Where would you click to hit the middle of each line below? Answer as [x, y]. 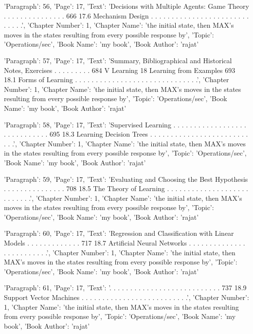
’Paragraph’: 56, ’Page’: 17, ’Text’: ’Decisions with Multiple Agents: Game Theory [126, 6]
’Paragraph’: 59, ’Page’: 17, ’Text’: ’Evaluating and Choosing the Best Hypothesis [126, 179]
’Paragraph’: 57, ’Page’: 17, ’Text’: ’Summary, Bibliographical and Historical [118, 60]
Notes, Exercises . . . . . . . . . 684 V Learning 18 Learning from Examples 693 [120, 70]
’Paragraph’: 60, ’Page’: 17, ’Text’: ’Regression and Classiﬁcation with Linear [119, 233]
